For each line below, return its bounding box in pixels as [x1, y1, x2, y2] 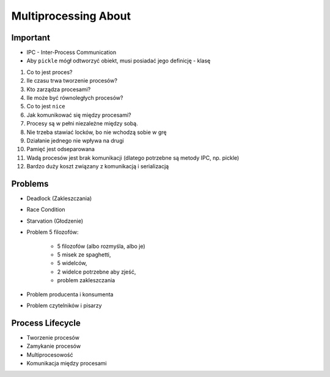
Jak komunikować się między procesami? [26, 111, 131, 119]
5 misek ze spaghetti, [57, 251, 111, 258]
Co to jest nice [26, 103, 65, 110]
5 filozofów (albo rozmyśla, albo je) [57, 242, 146, 250]
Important [11, 32, 50, 43]
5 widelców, [57, 259, 87, 267]
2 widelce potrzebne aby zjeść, [57, 268, 136, 275]
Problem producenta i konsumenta [26, 291, 114, 298]
